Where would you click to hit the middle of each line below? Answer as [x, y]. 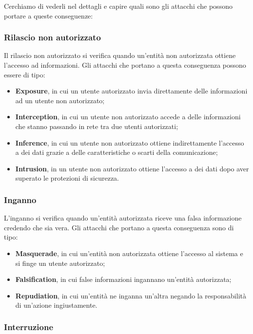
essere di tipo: [25, 74]
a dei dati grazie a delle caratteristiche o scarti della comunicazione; [117, 152]
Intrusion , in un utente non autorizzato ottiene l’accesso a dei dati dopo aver [132, 168]
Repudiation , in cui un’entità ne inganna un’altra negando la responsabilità [131, 295]
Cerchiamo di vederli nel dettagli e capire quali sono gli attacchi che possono [118, 6]
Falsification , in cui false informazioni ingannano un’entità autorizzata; [123, 279]
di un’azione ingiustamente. [56, 305]
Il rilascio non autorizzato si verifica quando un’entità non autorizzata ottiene [120, 55]
